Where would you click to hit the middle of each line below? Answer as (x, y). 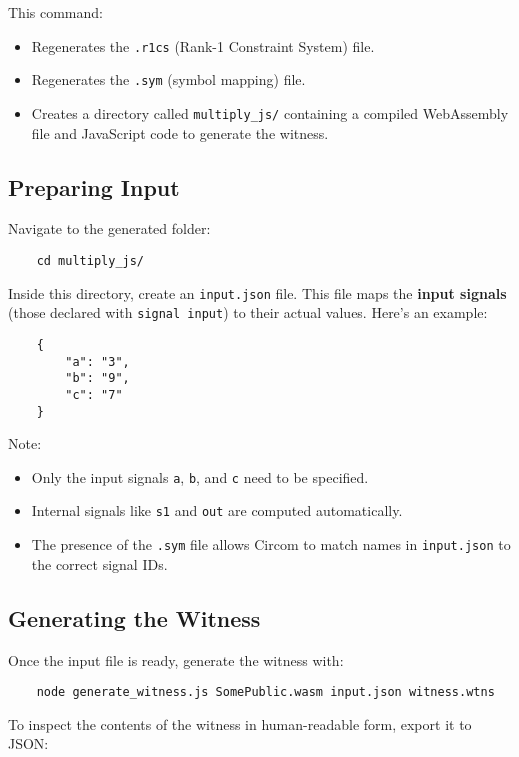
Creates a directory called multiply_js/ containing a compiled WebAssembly (270, 112)
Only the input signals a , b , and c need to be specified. (200, 476)
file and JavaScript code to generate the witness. (180, 132)
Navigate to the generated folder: (109, 228)
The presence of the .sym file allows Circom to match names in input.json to (271, 544)
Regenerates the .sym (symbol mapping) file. (168, 79)
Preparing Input (94, 186)
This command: (55, 12)
